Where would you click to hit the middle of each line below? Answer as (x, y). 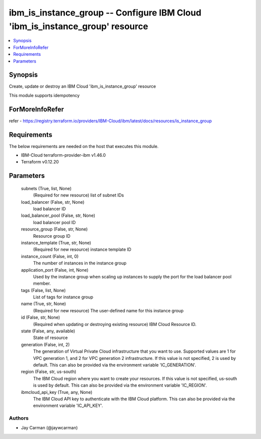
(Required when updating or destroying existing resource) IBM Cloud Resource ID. (115, 324)
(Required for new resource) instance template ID (82, 249)
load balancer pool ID (54, 222)
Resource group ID (52, 236)
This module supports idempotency (44, 95)
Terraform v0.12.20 (40, 162)
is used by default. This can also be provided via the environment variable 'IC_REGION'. (120, 385)
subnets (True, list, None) (46, 188)
